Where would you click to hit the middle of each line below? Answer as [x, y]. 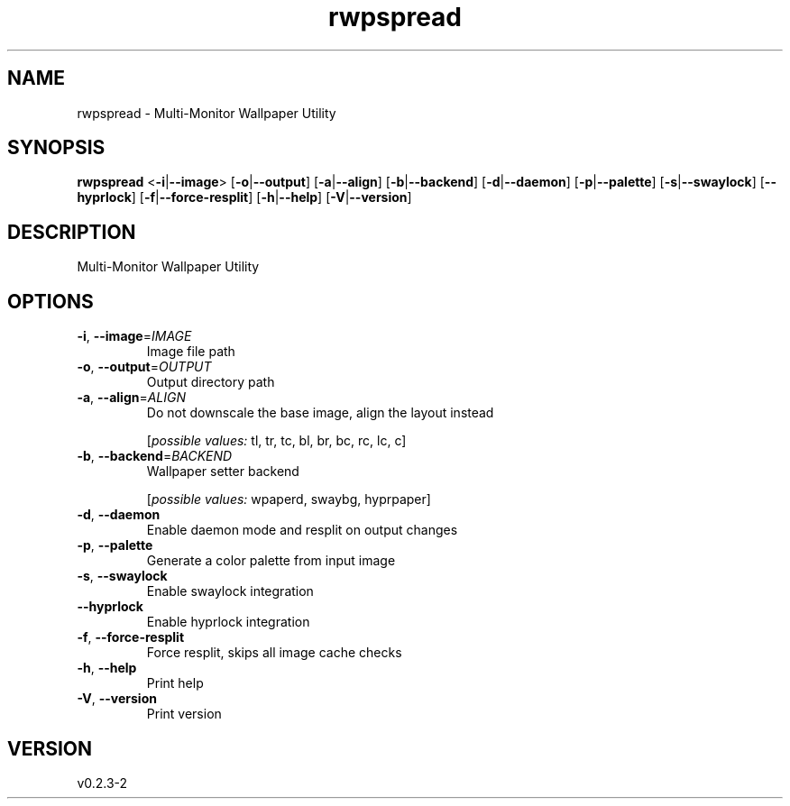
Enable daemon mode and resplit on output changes [302, 530]
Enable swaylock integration [230, 591]
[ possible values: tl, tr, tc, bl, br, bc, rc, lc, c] [276, 441]
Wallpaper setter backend [223, 472]
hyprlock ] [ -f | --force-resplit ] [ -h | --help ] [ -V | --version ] [244, 197]
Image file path [191, 352]
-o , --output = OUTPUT [144, 367]
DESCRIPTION [72, 232]
